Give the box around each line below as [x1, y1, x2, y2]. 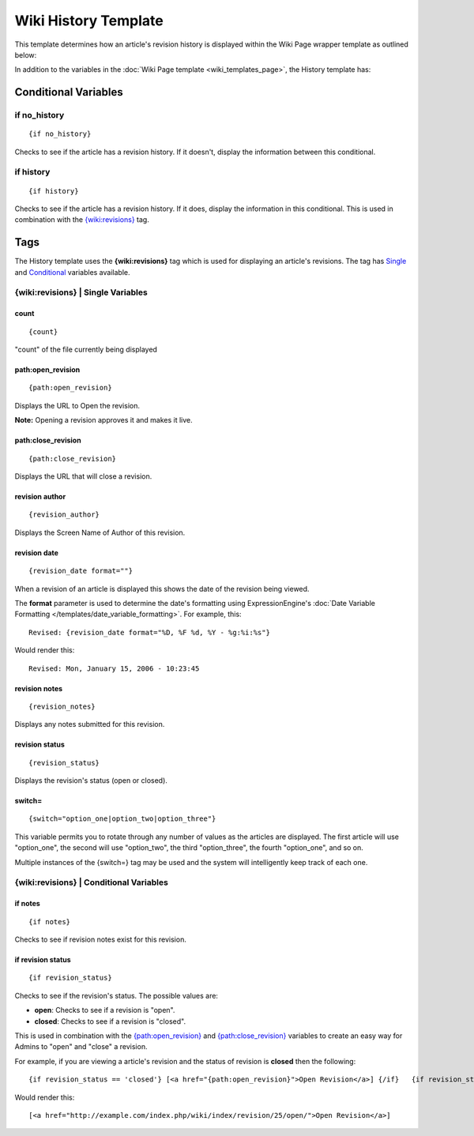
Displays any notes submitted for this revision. [14, 720, 165, 729]
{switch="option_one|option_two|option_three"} [28, 814, 216, 823]
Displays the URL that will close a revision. [14, 472, 152, 481]
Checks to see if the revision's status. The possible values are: [14, 991, 219, 1000]
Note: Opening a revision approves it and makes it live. [14, 416, 193, 425]
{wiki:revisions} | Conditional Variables [14, 877, 169, 888]
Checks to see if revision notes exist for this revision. [14, 935, 187, 944]
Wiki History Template [14, 12, 164, 29]
